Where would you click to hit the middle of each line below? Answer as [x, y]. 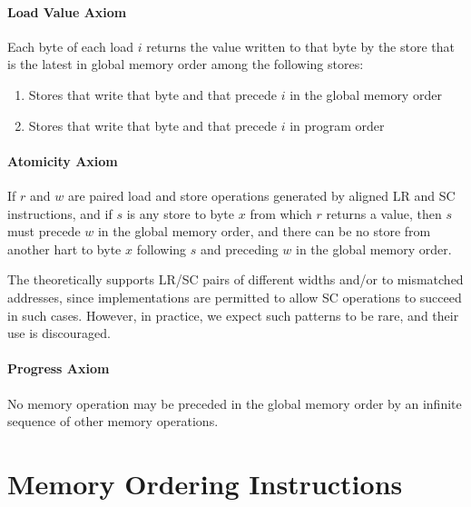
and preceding [240, 249]
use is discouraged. [59, 333]
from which [281, 213]
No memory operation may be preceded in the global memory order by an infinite [235, 403]
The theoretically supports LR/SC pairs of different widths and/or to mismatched [235, 279]
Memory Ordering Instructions [205, 483]
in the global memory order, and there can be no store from [264, 231]
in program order [337, 125]
